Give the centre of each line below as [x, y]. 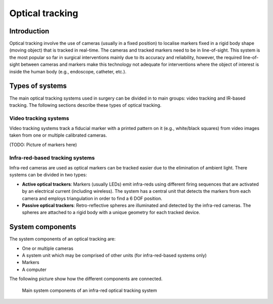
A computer [34, 269]
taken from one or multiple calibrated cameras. [58, 135]
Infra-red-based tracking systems [52, 158]
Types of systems [38, 86]
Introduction [29, 31]
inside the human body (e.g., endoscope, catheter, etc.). [68, 71]
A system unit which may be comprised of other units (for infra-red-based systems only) [114, 255]
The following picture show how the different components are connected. [86, 279]
